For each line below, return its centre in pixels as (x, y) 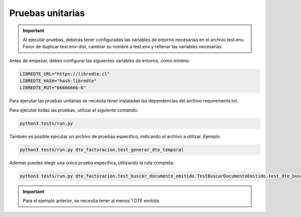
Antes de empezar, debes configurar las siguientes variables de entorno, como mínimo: (100, 61)
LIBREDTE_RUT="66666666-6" (53, 88)
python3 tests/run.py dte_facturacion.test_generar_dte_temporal (102, 150)
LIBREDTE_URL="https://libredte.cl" (65, 74)
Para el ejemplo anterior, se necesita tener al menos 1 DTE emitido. (92, 201)
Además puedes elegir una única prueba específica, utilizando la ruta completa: (92, 162)
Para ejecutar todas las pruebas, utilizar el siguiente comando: (74, 110)
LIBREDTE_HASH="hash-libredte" (58, 81)
